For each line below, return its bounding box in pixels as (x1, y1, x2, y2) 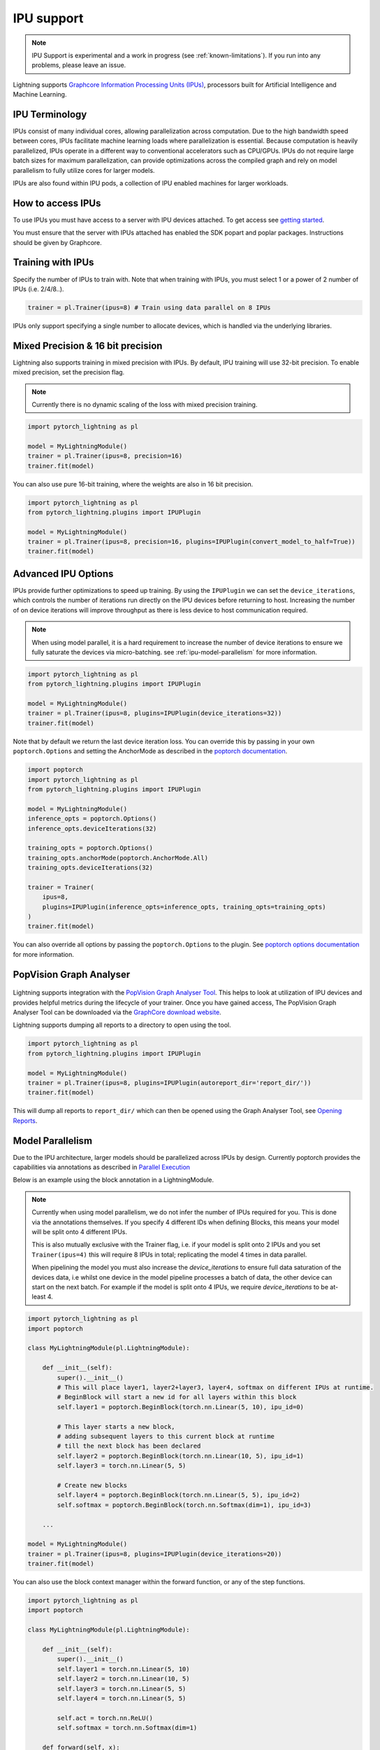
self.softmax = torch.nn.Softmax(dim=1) (57, 1724, 198, 1732)
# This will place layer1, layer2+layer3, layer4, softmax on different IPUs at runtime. (57, 1383, 374, 1392)
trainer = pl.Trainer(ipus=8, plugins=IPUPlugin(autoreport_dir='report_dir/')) (27, 1079, 312, 1086)
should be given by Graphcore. (13, 238, 103, 246)
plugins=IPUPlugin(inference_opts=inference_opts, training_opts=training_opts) (42, 903, 326, 911)
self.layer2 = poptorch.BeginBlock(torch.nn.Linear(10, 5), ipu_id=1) (57, 1452, 304, 1459)
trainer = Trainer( (27, 883, 94, 891)
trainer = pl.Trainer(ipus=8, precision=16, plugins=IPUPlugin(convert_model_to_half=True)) (27, 538, 356, 546)
